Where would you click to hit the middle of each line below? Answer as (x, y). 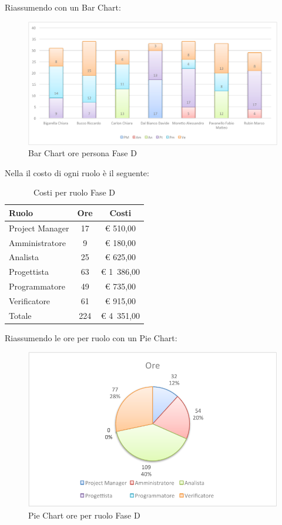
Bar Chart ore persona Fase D (83, 153)
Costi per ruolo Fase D (74, 192)
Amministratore (37, 242)
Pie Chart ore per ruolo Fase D (84, 515)
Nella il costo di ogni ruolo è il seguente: (77, 172)
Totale (20, 315)
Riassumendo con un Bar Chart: (63, 7)
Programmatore (37, 286)
